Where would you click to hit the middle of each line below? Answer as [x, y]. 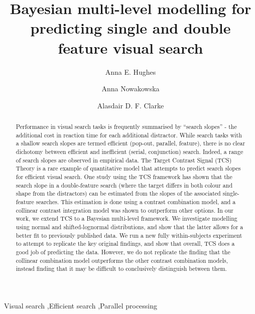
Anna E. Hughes [131, 71]
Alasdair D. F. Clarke [131, 105]
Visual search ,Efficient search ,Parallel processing [81, 305]
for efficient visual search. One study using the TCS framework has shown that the [124, 177]
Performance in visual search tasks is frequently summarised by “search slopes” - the [126, 127]
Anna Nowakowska [131, 89]
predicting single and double [131, 28]
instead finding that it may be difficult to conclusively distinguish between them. [121, 269]
